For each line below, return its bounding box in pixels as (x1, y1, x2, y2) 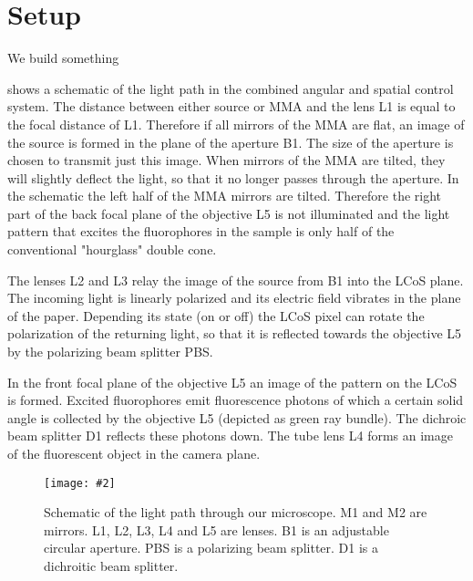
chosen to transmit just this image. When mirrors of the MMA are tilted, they (7, 150, 446, 170)
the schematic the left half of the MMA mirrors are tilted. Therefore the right (7, 186, 442, 205)
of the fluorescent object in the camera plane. (7, 444, 261, 462)
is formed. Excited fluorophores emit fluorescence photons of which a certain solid (7, 390, 464, 410)
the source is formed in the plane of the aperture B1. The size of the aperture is (7, 132, 454, 151)
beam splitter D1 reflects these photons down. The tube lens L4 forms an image (7, 426, 453, 445)
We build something (7, 48, 119, 67)
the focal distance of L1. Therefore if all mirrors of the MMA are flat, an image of (7, 114, 465, 133)
